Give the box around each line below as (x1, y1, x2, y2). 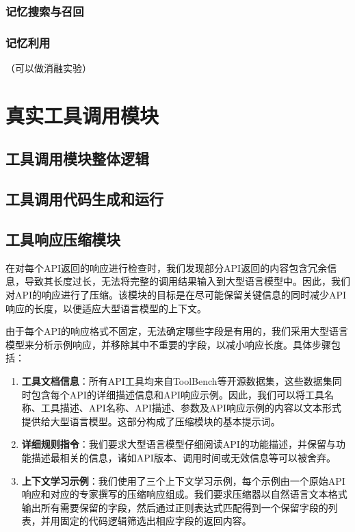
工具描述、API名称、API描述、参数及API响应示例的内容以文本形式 (40, 401, 342, 415)
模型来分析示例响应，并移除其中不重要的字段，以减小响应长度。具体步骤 (5, 337, 331, 351)
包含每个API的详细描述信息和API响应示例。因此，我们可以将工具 (31, 387, 324, 401)
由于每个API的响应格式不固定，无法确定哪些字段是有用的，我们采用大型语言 (5, 324, 349, 338)
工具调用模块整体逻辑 (5, 148, 149, 169)
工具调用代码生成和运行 (5, 188, 163, 210)
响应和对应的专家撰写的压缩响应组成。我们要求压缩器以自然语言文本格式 (21, 487, 347, 501)
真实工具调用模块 (5, 101, 159, 129)
